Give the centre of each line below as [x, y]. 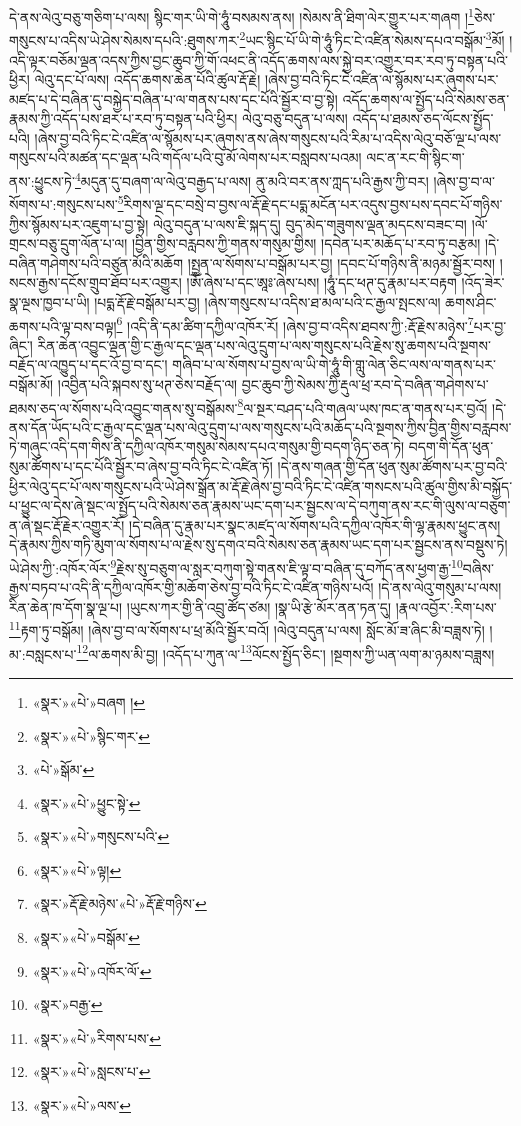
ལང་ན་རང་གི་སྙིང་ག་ [415, 157]
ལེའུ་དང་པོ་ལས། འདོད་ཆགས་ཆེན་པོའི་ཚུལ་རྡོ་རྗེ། [147, 79]
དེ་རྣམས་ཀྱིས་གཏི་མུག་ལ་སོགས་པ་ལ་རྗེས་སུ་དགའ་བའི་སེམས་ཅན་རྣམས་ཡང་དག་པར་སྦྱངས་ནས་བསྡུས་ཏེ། [258, 544]
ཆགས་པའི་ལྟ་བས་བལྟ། [63, 325]
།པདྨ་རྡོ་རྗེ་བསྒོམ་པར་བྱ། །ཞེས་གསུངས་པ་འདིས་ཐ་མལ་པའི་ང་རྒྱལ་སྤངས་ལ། [267, 301]
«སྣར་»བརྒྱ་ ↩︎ [67, 1004]
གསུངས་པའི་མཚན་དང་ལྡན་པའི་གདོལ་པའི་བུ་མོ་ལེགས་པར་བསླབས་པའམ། [185, 157]
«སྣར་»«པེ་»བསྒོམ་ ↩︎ [86, 937]
